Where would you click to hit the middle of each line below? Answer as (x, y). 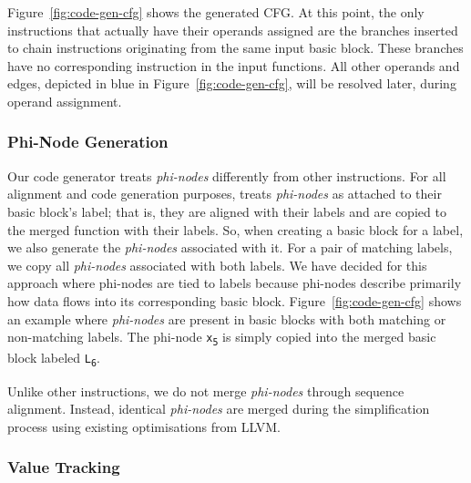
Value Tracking (64, 467)
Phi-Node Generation (88, 142)
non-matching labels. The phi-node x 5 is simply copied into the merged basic (222, 337)
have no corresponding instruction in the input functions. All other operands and (234, 65)
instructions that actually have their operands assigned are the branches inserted (233, 30)
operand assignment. (65, 101)
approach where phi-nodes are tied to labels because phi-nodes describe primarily (235, 283)
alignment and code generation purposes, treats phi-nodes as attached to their (225, 194)
